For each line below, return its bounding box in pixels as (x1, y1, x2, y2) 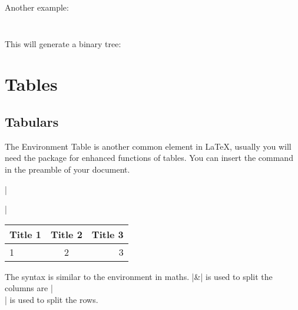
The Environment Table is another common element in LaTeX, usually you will (5, 140, 292, 152)
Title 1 (9, 227, 41, 241)
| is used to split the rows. (5, 293, 98, 305)
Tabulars (5, 112, 59, 130)
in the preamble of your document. (5, 163, 130, 175)
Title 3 (91, 227, 124, 241)
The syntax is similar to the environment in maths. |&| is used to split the (5, 270, 273, 282)
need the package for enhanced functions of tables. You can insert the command (5, 151, 293, 164)
